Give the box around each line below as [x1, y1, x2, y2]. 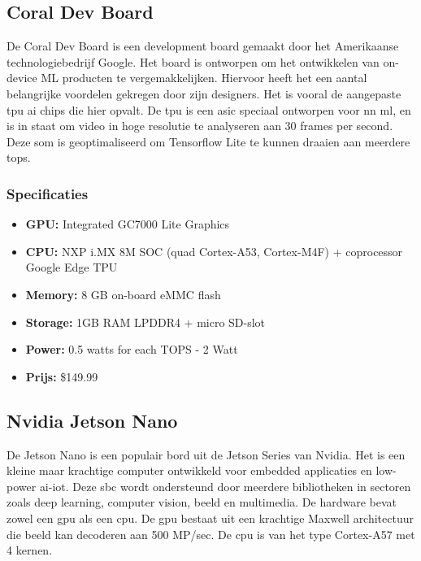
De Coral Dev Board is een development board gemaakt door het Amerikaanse [7, 37, 399, 54]
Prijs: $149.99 [25, 367, 98, 385]
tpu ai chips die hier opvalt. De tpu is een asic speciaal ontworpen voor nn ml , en [7, 101, 411, 118]
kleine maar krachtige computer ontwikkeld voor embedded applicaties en [7, 462, 372, 479]
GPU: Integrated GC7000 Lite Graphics [25, 215, 230, 233]
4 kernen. [7, 541, 53, 559]
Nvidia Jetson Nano [7, 407, 178, 433]
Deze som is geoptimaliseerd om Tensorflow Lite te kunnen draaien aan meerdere [7, 133, 410, 150]
